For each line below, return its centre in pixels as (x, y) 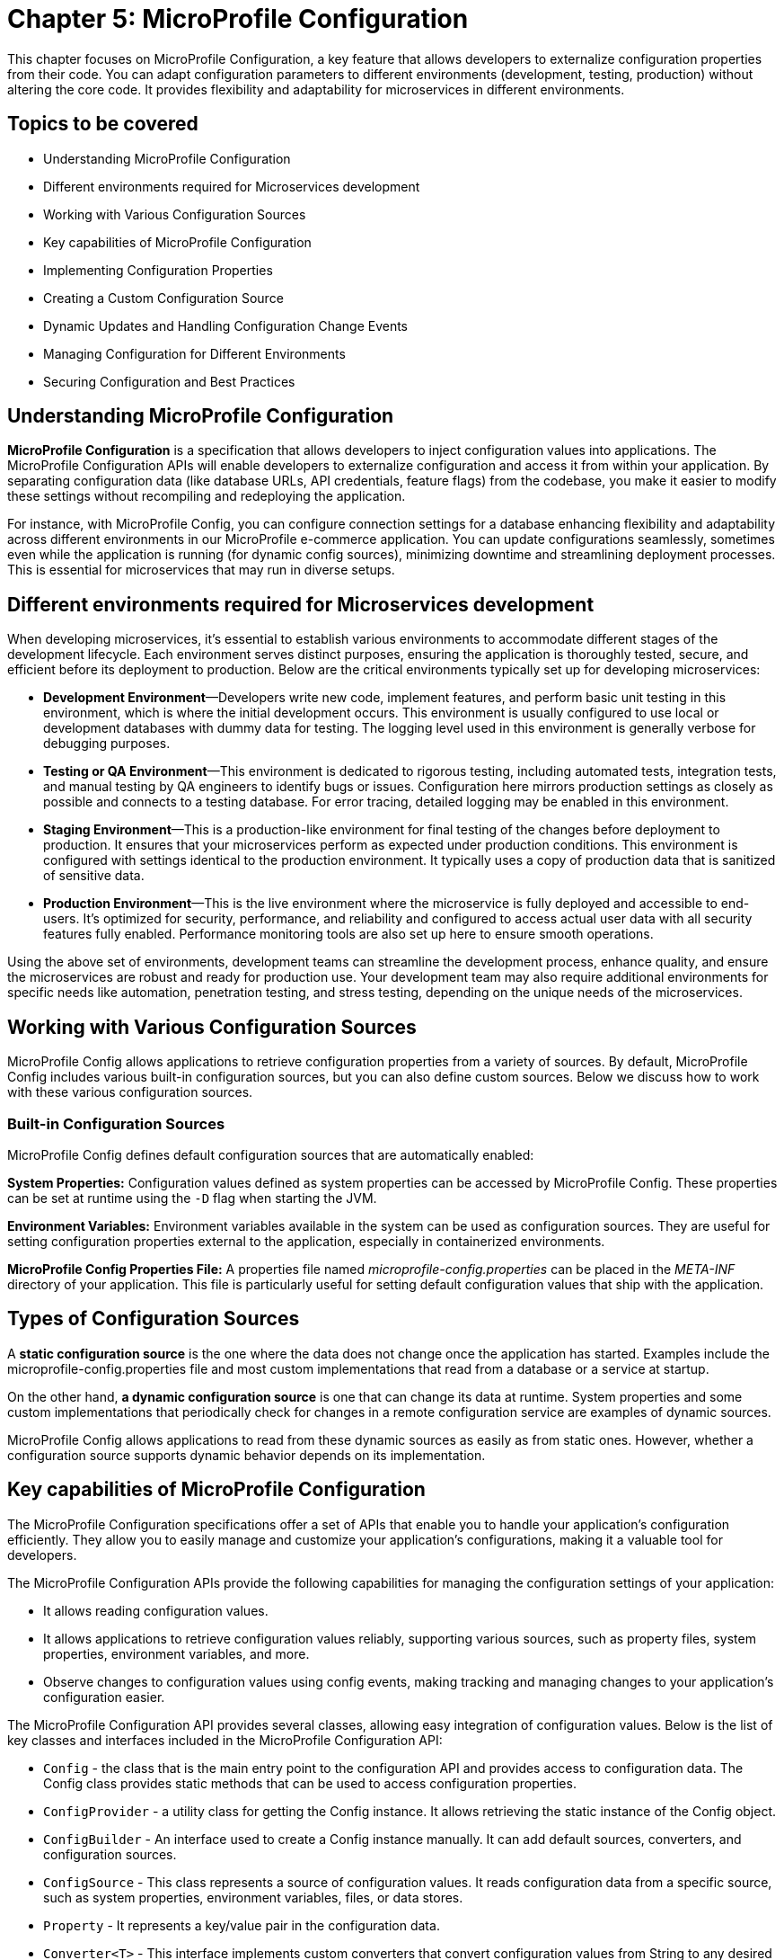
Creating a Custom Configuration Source (163, 298)
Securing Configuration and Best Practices (169, 381)
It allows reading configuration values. (156, 1610)
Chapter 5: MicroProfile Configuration (238, 19)
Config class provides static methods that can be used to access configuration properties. (310, 1783)
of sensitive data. (94, 876)
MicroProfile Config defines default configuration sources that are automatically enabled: (271, 1154)
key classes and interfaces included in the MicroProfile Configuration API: (225, 1740)
